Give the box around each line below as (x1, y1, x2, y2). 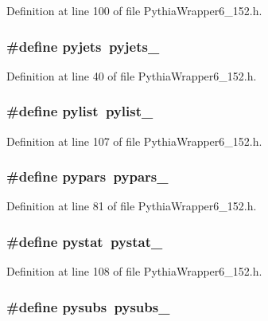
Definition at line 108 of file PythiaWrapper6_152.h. (6, 263, 262, 280)
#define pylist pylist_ (6, 101, 153, 121)
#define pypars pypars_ (6, 166, 169, 186)
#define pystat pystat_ (6, 231, 163, 251)
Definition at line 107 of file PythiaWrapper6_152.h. (6, 132, 262, 149)
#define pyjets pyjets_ (6, 36, 160, 56)
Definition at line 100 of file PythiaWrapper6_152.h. (6, 2, 262, 18)
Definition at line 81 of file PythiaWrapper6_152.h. (6, 198, 257, 214)
